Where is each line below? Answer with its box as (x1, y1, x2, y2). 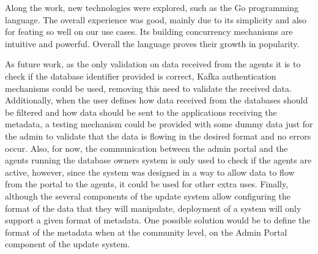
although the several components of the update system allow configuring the (5, 189, 291, 202)
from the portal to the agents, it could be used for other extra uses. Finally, (5, 177, 289, 190)
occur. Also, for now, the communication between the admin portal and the (5, 141, 288, 154)
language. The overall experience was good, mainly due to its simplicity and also (5, 13, 307, 26)
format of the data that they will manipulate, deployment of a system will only (5, 201, 301, 214)
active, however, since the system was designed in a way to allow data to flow (5, 165, 295, 178)
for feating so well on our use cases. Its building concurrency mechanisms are (5, 25, 293, 38)
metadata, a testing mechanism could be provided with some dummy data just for (5, 118, 313, 130)
